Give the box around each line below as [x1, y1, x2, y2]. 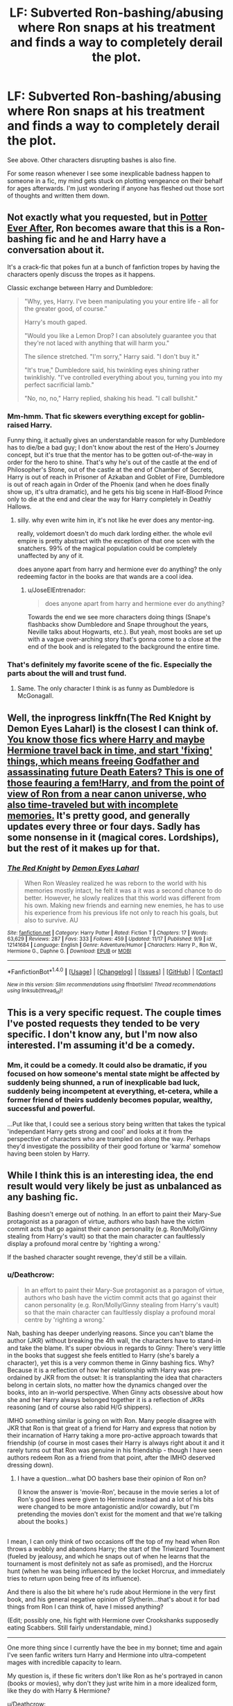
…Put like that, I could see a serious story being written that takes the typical [7, 1119, 226, 1128]
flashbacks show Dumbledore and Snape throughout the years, [27, 621, 209, 629]
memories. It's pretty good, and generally [7, 809, 191, 822]
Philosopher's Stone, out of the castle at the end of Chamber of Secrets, [7, 465, 214, 474]
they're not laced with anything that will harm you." [24, 339, 170, 347]
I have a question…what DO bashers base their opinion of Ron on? [17, 1474, 207, 1483]
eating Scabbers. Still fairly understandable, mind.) [7, 1623, 153, 1632]
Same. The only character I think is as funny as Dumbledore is [17, 684, 195, 693]
